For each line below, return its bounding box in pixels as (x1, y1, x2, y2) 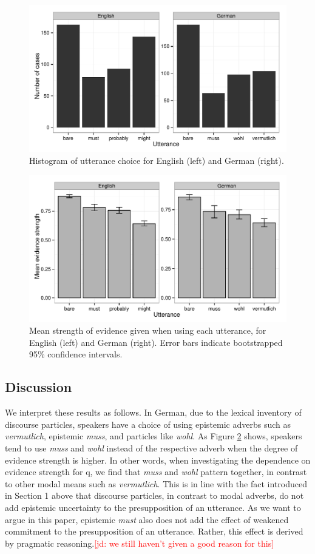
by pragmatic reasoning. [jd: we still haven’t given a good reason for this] (5, 536, 274, 549)
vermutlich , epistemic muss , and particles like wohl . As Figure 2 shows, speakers (5, 430, 302, 442)
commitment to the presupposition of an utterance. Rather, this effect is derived (5, 525, 303, 538)
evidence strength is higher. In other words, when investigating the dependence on (5, 453, 311, 466)
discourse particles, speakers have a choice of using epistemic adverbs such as (5, 417, 291, 430)
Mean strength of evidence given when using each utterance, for (29, 324, 266, 337)
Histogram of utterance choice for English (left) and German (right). (29, 154, 284, 166)
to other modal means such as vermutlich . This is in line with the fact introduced (5, 477, 307, 490)
